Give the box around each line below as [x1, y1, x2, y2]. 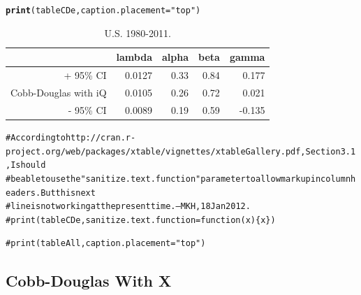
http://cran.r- [65, 132, 136, 143]
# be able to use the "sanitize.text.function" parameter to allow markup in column [6, 173, 351, 184]
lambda [116, 50, 152, 64]
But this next [40, 187, 96, 198]
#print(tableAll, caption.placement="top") [6, 238, 206, 249]
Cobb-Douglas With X [6, 269, 172, 291]
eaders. [6, 187, 41, 198]
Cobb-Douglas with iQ [10, 85, 107, 99]
